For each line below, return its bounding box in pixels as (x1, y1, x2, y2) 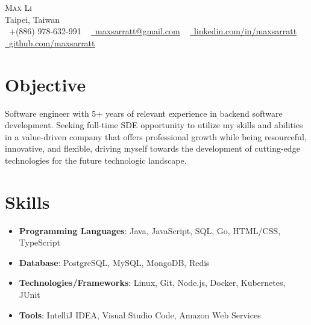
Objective (5, 72, 86, 96)
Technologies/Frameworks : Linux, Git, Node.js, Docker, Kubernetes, (19, 276, 286, 289)
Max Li (5, 1, 32, 13)
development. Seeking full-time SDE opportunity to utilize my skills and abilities (5, 119, 303, 131)
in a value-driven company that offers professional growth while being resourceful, (5, 130, 307, 143)
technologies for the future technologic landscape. (5, 153, 187, 166)
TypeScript (19, 236, 60, 249)
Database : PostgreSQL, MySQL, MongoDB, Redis (19, 256, 210, 268)
